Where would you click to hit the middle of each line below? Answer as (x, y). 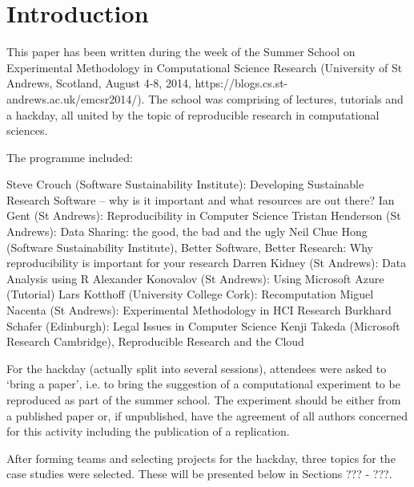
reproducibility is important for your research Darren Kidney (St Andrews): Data (207, 263)
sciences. (27, 130)
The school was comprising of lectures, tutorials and (276, 98)
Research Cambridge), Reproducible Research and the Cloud (155, 341)
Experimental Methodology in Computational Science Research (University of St (205, 67)
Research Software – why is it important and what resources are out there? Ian (201, 199)
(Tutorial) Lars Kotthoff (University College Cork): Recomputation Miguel (190, 294)
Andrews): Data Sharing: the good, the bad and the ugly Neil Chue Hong (187, 231)
